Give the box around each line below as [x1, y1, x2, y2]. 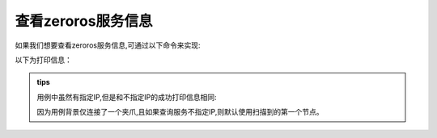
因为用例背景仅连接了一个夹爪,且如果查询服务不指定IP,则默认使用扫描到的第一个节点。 [36, 107, 324, 117]
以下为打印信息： [15, 55, 72, 65]
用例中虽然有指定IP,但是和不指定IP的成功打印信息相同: [36, 92, 217, 102]
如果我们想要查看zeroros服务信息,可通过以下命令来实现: [15, 40, 202, 50]
